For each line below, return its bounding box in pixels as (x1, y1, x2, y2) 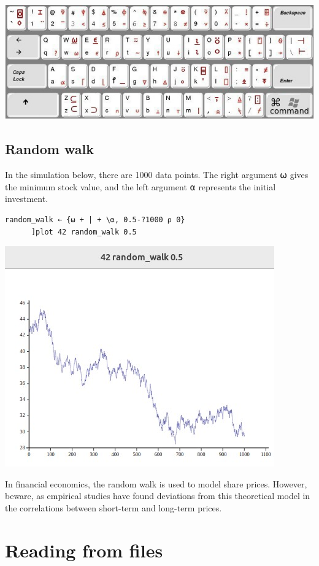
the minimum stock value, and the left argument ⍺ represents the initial (5, 180, 276, 193)
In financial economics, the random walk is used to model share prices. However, (5, 477, 307, 490)
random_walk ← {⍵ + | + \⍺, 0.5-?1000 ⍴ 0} (5, 215, 185, 224)
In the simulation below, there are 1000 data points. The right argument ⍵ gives (5, 168, 309, 181)
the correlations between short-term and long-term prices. (5, 501, 222, 514)
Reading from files (5, 537, 163, 562)
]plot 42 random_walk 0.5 (31, 227, 137, 236)
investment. (5, 192, 48, 205)
